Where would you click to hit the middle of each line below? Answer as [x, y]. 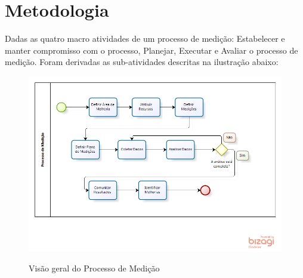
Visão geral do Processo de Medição [94, 268]
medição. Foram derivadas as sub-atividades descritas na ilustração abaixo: [142, 62]
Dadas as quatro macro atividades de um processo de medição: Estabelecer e [145, 38]
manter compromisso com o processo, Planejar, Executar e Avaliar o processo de [151, 50]
